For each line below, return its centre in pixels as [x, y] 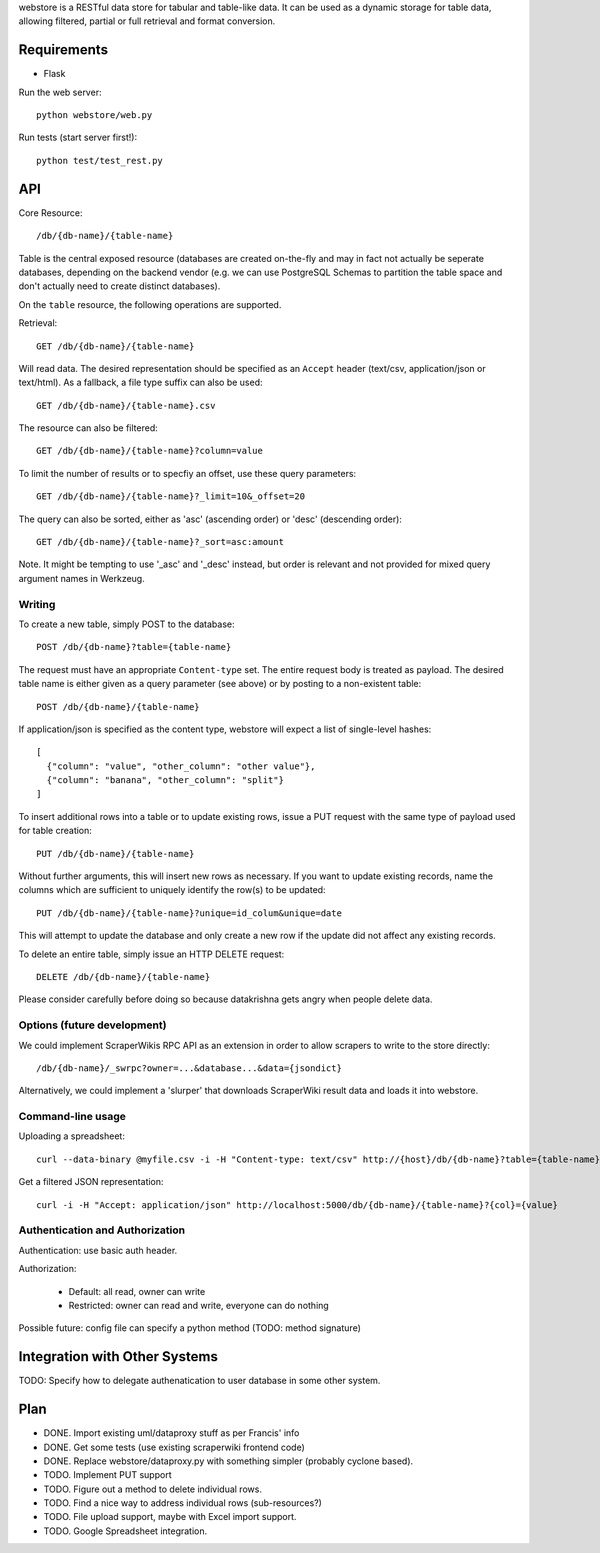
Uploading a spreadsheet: [71, 1136]
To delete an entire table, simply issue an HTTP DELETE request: [151, 954]
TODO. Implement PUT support [107, 1475]
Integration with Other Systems [118, 1356]
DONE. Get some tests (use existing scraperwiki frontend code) [174, 1447]
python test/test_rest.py [100, 160]
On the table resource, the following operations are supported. [150, 304]
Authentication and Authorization [101, 1230]
